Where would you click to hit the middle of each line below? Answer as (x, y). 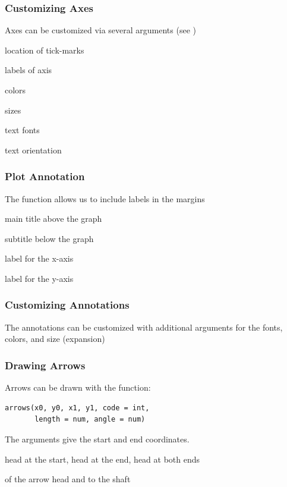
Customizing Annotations (67, 305)
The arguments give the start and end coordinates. (97, 439)
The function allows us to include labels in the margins (105, 198)
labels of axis (29, 70)
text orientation (33, 150)
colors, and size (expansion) (55, 339)
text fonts (22, 130)
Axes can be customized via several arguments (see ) (100, 30)
